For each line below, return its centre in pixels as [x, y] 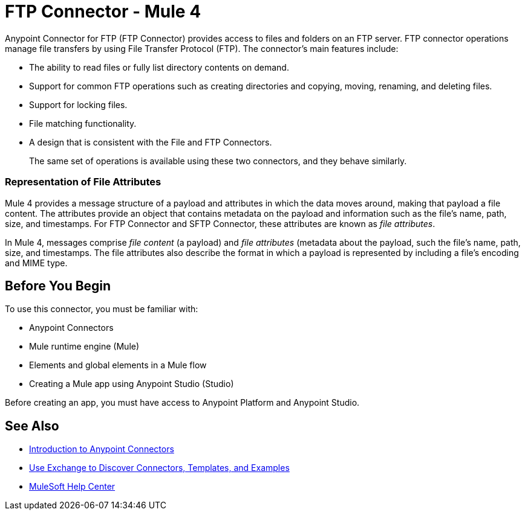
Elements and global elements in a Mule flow [118, 365]
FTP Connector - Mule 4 [103, 11]
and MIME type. [36, 263]
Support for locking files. [78, 104]
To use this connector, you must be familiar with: [102, 309]
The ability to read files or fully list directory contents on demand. [159, 67]
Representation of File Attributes [83, 182]
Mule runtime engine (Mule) [84, 347]
